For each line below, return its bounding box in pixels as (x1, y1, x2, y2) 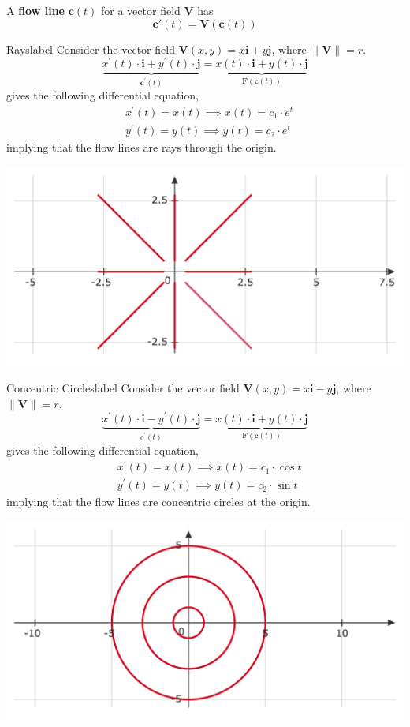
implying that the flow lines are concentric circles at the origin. (6, 493, 311, 510)
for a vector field (101, 2, 181, 18)
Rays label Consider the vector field (6, 40, 175, 57)
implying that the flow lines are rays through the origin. (6, 139, 277, 156)
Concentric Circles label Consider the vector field (6, 380, 240, 396)
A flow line (6, 2, 65, 18)
